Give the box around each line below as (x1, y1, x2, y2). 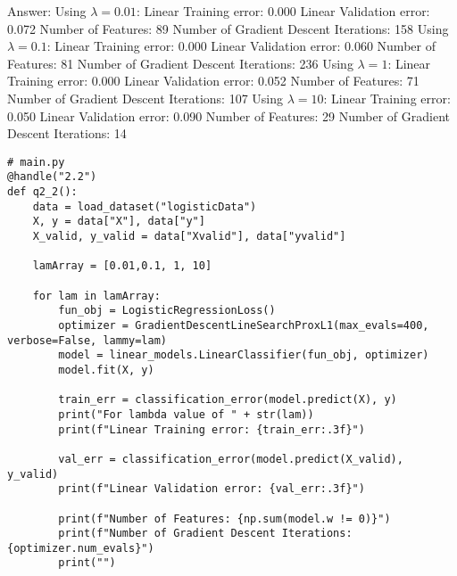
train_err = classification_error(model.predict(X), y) (58, 393, 397, 407)
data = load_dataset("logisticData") (32, 200, 257, 213)
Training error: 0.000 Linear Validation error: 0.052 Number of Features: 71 (7, 71, 420, 90)
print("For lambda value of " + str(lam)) (58, 407, 314, 421)
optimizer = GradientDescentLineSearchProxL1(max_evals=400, (58, 318, 429, 332)
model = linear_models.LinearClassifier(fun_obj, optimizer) (58, 349, 429, 362)
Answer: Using (7, 2, 87, 20)
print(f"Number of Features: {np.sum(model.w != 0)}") (58, 512, 391, 525)
